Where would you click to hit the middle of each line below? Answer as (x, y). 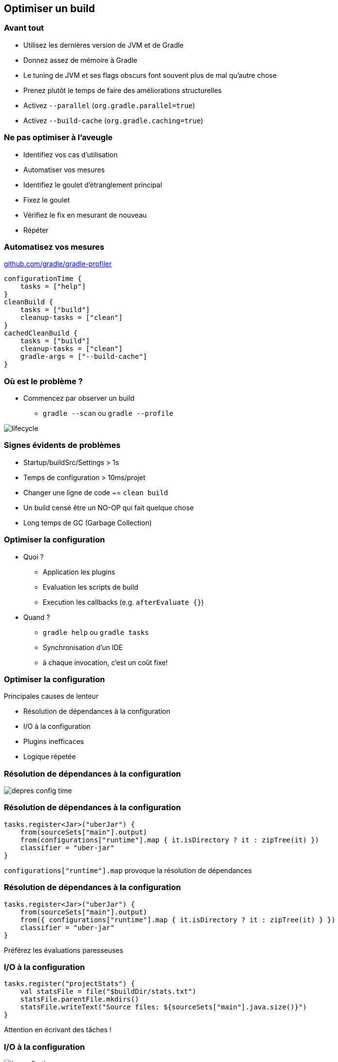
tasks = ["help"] (53, 287)
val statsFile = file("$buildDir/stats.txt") (108, 992)
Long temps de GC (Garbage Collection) (88, 522)
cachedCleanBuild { (41, 333)
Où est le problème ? (43, 381)
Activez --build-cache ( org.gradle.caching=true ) (113, 120)
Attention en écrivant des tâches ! (58, 1030)
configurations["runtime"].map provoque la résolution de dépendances (128, 870)
